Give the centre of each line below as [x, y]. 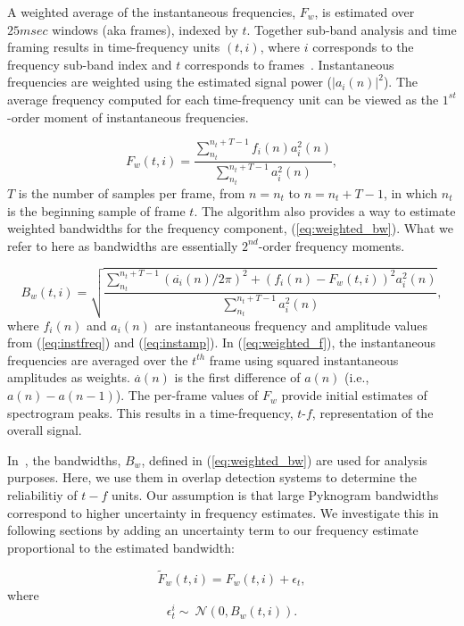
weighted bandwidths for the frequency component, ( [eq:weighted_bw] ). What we [230, 228]
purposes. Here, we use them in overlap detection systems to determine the [212, 477]
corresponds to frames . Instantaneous [289, 64]
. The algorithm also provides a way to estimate [325, 210]
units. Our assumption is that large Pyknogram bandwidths [275, 495]
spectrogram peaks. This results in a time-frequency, [150, 412]
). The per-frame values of [187, 395]
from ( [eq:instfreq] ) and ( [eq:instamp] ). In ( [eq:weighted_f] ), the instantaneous [221, 342]
